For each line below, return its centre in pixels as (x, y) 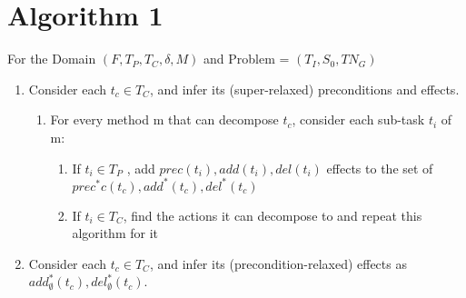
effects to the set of (380, 168)
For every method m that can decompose (164, 119)
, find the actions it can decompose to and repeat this (273, 215)
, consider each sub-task (358, 119)
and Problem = (247, 59)
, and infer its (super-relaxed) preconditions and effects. (304, 89)
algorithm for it (115, 233)
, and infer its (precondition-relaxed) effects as (278, 263)
